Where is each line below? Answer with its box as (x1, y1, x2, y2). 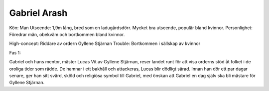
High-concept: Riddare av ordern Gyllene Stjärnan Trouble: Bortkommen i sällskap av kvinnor (9, 41, 201, 46)
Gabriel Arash (9, 7, 68, 18)
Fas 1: (9, 49, 21, 55)
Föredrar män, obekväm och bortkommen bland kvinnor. (9, 31, 125, 37)
